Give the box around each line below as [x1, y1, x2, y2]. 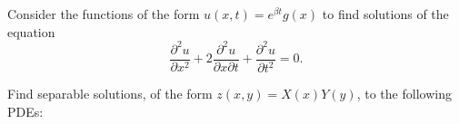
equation [7, 22, 55, 41]
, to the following [356, 84, 452, 103]
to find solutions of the [322, 5, 449, 23]
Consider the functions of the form [7, 5, 200, 23]
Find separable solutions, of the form [7, 84, 213, 103]
